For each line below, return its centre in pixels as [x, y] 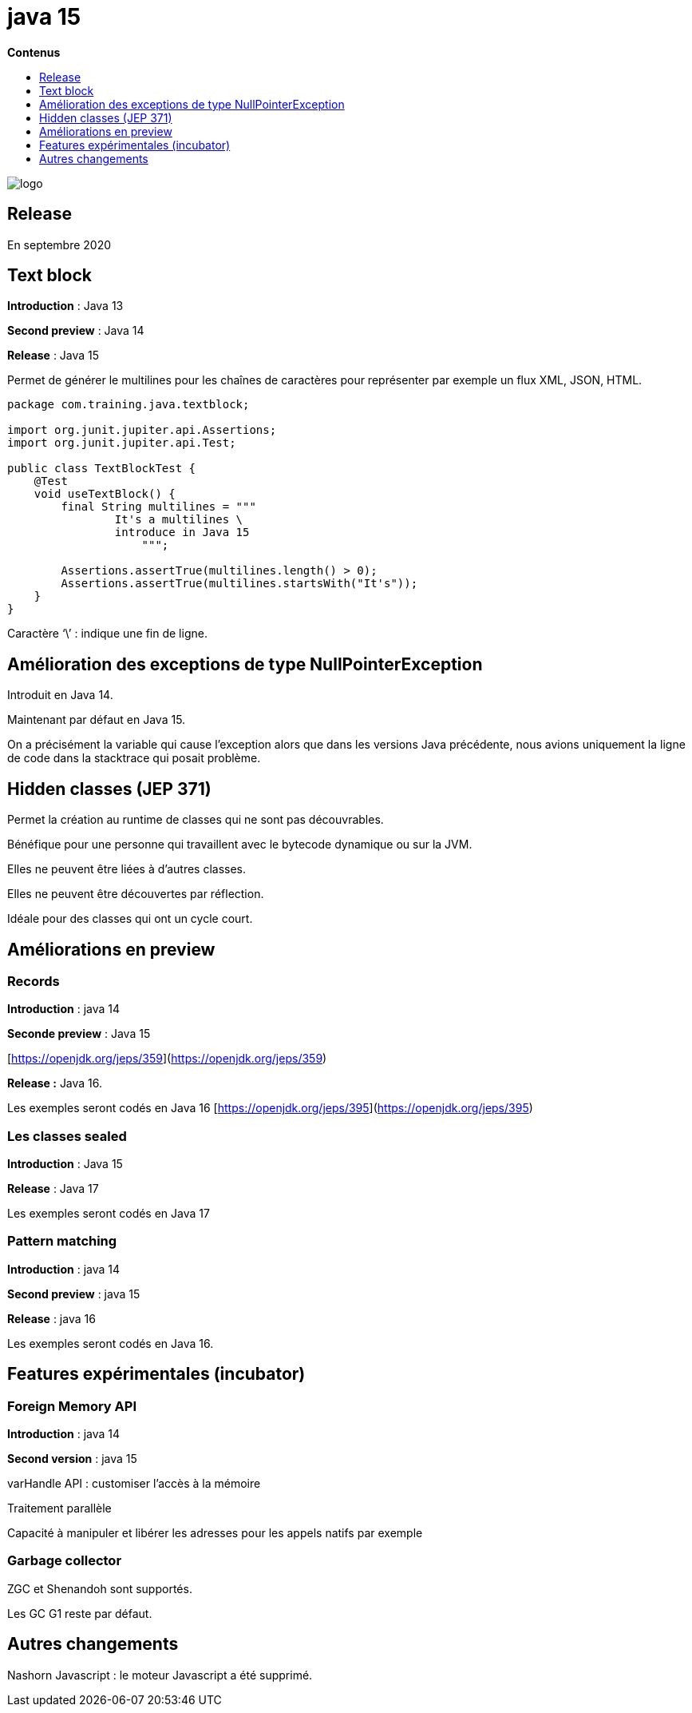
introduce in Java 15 [182, 533]
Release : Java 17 [53, 1189]
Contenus [34, 52]
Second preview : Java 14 [76, 331]
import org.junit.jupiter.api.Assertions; [142, 430]
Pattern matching [62, 1241]
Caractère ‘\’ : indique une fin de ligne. [107, 634]
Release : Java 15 [53, 356]
